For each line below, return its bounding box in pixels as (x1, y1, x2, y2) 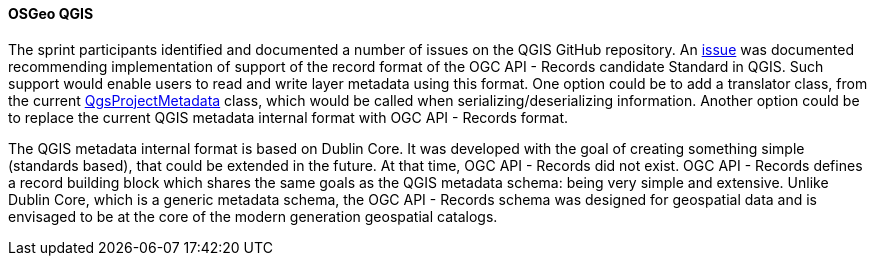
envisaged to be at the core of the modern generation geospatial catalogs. (8, 207, 498, 225)
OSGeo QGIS (8, 5, 94, 22)
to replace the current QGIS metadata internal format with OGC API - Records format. (8, 108, 569, 126)
